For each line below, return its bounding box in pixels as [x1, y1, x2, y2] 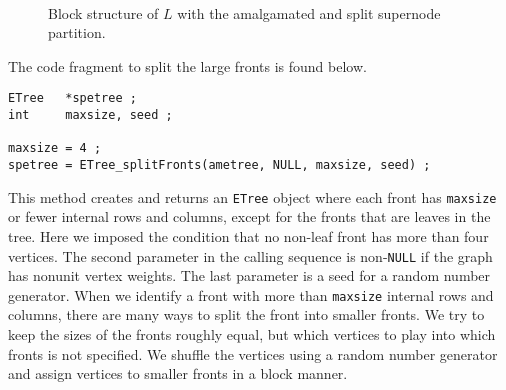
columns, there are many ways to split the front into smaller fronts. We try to [8, 304, 485, 325]
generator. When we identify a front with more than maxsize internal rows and [8, 284, 494, 305]
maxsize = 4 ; [8, 141, 102, 156]
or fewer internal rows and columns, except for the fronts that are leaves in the [8, 206, 491, 227]
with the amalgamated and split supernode [177, 2, 441, 23]
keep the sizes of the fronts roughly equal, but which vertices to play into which [8, 324, 496, 344]
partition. [48, 22, 106, 43]
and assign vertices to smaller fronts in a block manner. [8, 363, 348, 384]
